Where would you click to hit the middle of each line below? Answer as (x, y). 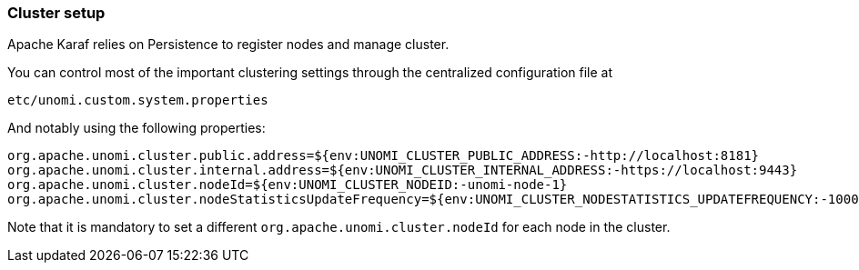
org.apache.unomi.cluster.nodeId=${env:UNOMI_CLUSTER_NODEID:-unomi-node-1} (288, 185)
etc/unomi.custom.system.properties (138, 100)
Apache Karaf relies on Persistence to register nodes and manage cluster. (228, 45)
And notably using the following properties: (136, 128)
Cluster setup (56, 13)
